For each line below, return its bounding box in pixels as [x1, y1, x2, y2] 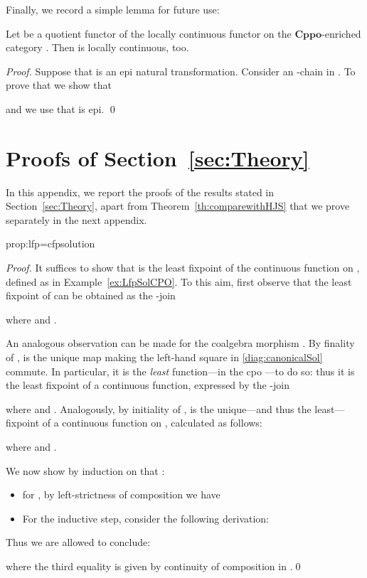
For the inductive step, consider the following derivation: [22, 510, 270, 525]
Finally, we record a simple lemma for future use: [6, 2, 220, 16]
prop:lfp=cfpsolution [6, 236, 95, 251]
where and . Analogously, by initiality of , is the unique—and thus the [6, 401, 312, 416]
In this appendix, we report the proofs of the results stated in [6, 184, 275, 199]
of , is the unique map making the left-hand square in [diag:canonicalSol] [6, 350, 323, 365]
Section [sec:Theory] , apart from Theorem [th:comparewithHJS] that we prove [6, 198, 350, 213]
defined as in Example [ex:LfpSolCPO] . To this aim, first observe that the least [6, 274, 352, 289]
